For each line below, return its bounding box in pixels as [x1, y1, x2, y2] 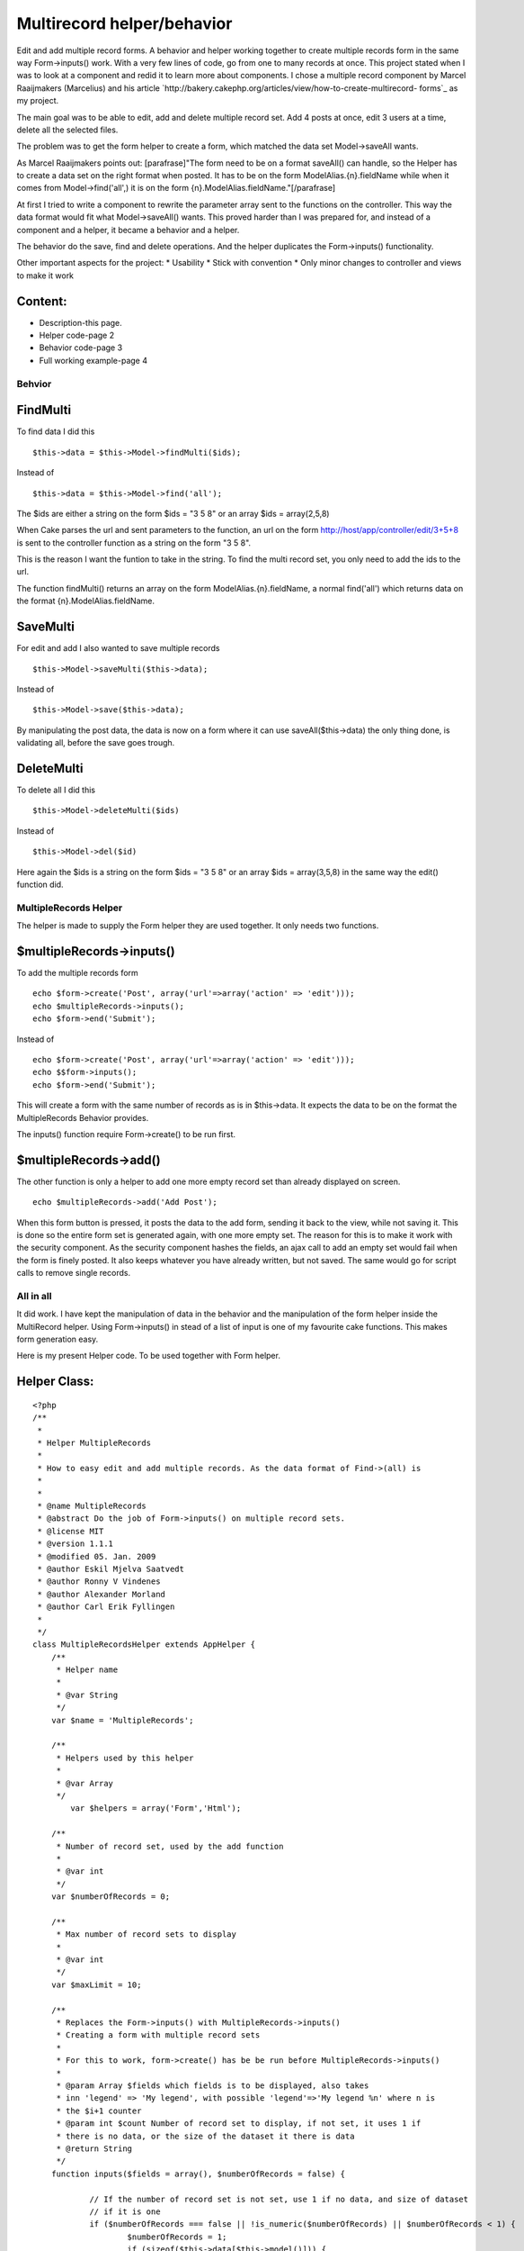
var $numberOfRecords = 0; [50, 1892, 171, 1902]
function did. [16, 879, 64, 890]
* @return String [56, 2143, 133, 2154]
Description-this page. [39, 317, 123, 328]
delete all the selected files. [16, 124, 119, 135]
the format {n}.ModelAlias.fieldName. [16, 595, 155, 607]
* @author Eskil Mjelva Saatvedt [37, 1563, 184, 1574]
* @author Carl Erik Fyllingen [37, 1602, 175, 1612]
